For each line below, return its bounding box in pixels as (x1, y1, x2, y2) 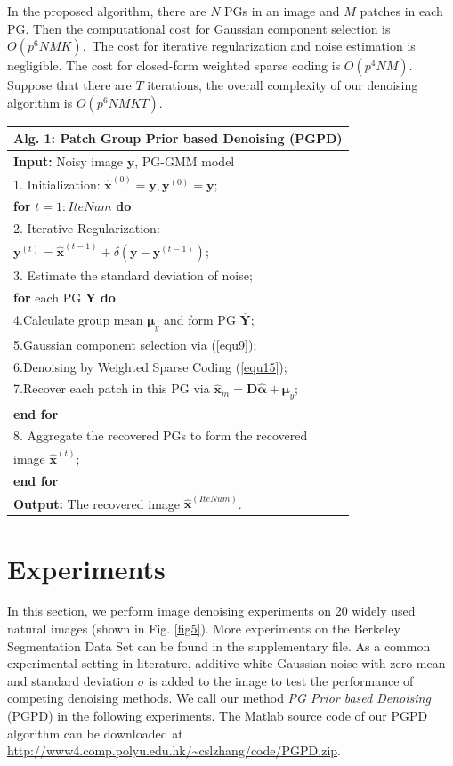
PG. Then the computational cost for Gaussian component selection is (7, 19, 391, 37)
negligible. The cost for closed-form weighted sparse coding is (7, 56, 341, 75)
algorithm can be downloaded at (7, 723, 183, 742)
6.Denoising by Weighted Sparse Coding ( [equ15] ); (13, 357, 287, 375)
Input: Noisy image (13, 152, 124, 171)
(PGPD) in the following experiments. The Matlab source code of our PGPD (7, 706, 428, 724)
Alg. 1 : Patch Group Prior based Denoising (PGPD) (13, 129, 343, 148)
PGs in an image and (224, 2, 340, 20)
